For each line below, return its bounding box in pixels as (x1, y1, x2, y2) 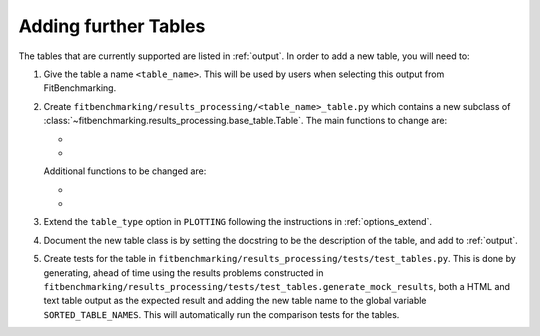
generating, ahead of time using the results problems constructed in (43, 266, 324, 279)
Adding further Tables (18, 15, 206, 37)
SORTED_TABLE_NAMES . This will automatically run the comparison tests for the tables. (43, 308, 400, 320)
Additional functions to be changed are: (43, 165, 207, 177)
